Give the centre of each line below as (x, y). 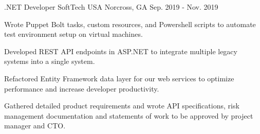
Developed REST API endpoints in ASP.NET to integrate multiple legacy (121, 51)
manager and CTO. (35, 126)
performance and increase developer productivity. (82, 88)
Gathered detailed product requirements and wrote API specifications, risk (122, 106)
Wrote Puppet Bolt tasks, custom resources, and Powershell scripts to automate (130, 24)
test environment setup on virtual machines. (73, 34)
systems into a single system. (50, 61)
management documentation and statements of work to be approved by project (129, 115)
